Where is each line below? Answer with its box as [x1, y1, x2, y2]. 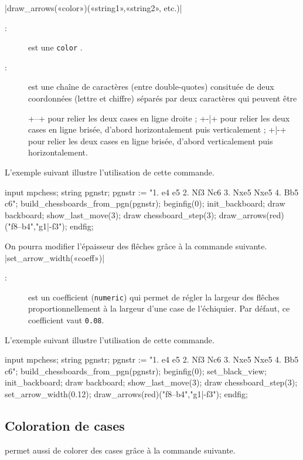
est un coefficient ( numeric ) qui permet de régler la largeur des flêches [28, 290, 280, 303]
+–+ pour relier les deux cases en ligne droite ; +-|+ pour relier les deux [28, 111, 290, 124]
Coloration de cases [5, 417, 125, 435]
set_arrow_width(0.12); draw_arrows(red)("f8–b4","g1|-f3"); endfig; [5, 388, 248, 400]
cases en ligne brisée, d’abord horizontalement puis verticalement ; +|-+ [28, 123, 287, 136]
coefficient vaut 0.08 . [28, 314, 104, 326]
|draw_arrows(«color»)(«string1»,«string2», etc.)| [5, 2, 182, 13]
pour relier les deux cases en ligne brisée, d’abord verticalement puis [28, 134, 273, 147]
